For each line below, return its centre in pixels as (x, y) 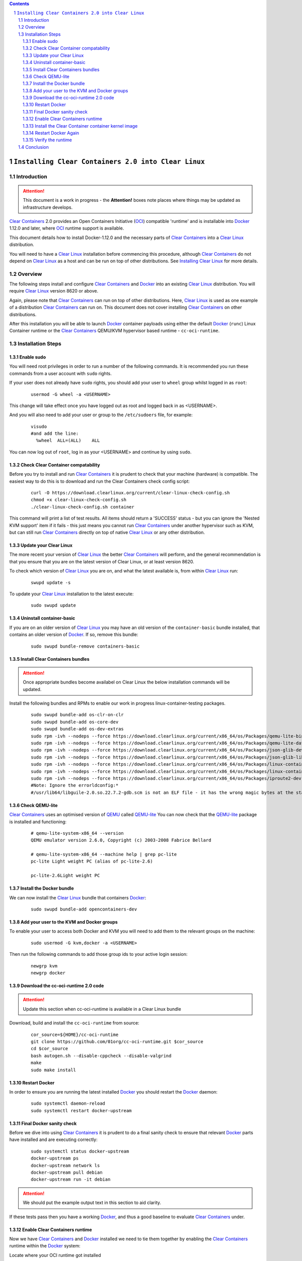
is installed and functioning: (38, 822)
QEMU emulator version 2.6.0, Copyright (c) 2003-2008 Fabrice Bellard (121, 840)
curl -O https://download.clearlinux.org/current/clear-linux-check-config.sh (130, 493)
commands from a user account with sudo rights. (60, 373)
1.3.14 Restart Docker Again (51, 133)
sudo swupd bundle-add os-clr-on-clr (78, 715)
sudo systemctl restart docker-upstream (81, 1110)
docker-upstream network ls (65, 1165)
